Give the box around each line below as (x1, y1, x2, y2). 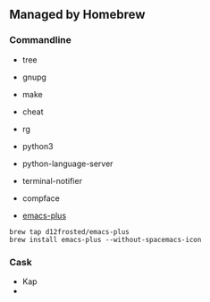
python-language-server (21, 158, 113, 169)
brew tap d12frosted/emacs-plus (9, 227, 130, 236)
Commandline (9, 34, 71, 46)
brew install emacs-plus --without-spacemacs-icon (9, 235, 202, 244)
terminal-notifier (21, 175, 83, 186)
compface (21, 192, 61, 204)
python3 (21, 140, 54, 151)
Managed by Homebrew (9, 7, 146, 22)
